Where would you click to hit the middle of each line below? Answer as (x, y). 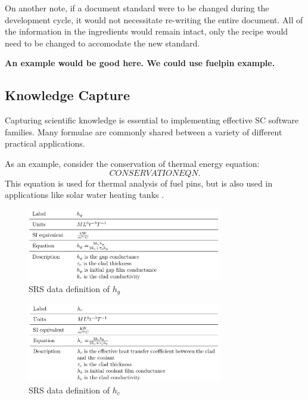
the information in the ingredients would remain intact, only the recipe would (147, 31)
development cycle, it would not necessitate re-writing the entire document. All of (154, 19)
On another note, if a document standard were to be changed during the (137, 8)
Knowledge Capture (67, 95)
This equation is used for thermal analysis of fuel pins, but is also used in (139, 183)
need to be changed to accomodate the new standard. (102, 43)
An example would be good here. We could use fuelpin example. (140, 63)
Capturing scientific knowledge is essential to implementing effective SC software (152, 120)
